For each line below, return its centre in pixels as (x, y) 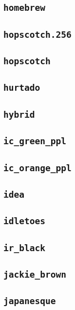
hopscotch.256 (37, 34)
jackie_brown (35, 274)
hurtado (22, 88)
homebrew (24, 8)
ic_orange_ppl (37, 168)
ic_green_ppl (35, 141)
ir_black (24, 248)
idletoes (24, 221)
